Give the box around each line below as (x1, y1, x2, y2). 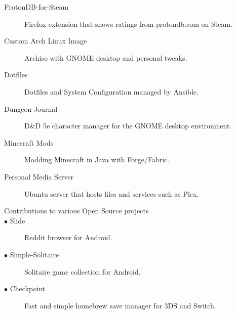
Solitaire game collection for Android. (24, 266, 141, 277)
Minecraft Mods (4, 137, 54, 148)
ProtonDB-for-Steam (4, 2, 69, 12)
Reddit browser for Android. (24, 232, 112, 243)
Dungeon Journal (4, 103, 58, 114)
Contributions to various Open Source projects (4, 205, 149, 216)
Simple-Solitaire (10, 249, 59, 259)
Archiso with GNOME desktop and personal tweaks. (24, 52, 187, 63)
